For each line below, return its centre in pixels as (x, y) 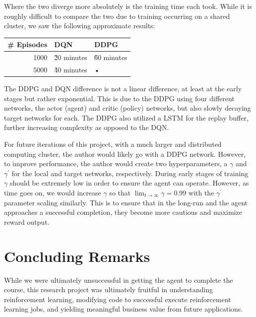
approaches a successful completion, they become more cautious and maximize (123, 212)
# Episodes (28, 44)
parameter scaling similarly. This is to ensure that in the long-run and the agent (126, 202)
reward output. (27, 222)
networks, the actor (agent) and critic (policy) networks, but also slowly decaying (128, 108)
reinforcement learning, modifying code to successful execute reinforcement (118, 299)
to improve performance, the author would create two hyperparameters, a (116, 163)
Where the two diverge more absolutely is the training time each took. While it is (128, 6)
